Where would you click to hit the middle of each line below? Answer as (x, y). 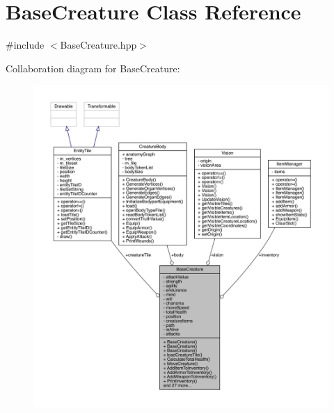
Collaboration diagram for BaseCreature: (93, 68)
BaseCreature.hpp (98, 45)
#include (25, 45)
